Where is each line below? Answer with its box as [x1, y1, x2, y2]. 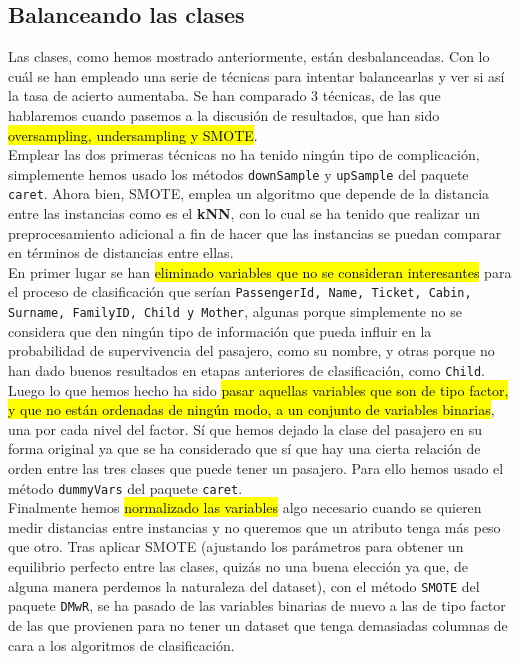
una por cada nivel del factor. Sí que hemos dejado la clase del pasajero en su [8, 418, 483, 439]
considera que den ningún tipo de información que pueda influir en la [8, 320, 432, 341]
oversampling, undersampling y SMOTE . [8, 124, 258, 145]
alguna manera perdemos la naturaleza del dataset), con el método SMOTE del [8, 575, 480, 596]
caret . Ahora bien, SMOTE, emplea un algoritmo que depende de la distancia [8, 183, 490, 204]
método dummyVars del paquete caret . [8, 477, 243, 498]
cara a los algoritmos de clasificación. [8, 634, 235, 655]
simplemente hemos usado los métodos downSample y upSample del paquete [8, 163, 469, 184]
